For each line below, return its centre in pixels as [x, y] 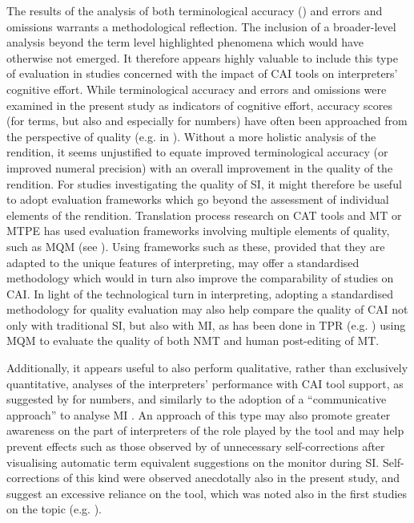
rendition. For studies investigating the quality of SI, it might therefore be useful [204, 183]
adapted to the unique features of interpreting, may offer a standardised [183, 262]
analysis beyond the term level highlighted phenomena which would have [185, 42]
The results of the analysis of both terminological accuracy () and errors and [195, 10]
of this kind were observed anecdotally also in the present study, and [231, 478]
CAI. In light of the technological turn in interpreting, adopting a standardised [200, 293]
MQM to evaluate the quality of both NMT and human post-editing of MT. [193, 341]
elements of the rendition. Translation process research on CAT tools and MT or [204, 215]
